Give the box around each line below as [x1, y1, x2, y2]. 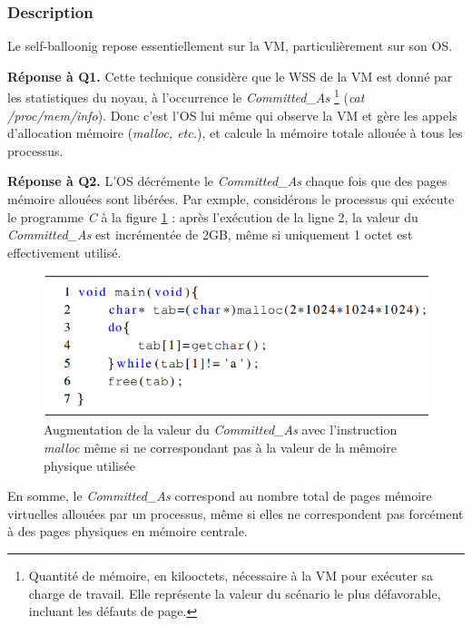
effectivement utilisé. [7, 242, 122, 261]
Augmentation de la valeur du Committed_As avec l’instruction [44, 420, 398, 439]
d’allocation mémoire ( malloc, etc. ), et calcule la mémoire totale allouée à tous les [7, 123, 463, 142]
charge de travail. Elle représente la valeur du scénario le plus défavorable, [28, 583, 441, 602]
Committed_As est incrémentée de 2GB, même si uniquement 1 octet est [7, 225, 413, 244]
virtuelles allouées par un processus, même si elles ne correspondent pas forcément [7, 504, 464, 523]
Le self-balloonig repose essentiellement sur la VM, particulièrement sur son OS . [7, 36, 453, 55]
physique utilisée [44, 455, 135, 474]
